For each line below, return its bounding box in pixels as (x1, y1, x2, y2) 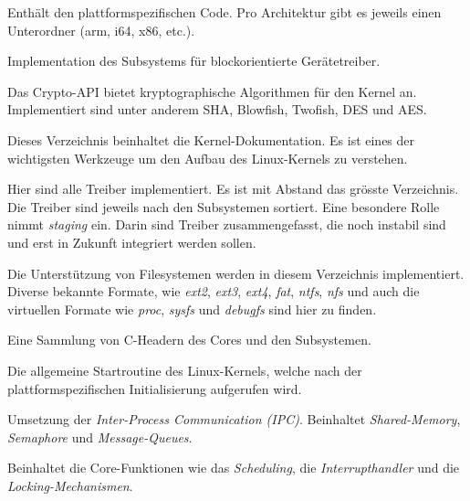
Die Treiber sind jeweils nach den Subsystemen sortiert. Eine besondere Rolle (7, 197, 440, 216)
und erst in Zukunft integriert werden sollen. (7, 232, 256, 251)
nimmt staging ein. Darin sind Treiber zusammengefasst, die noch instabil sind (7, 215, 446, 234)
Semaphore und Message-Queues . (7, 427, 193, 446)
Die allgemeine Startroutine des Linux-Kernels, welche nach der (7, 360, 362, 379)
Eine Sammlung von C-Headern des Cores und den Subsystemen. (7, 330, 371, 349)
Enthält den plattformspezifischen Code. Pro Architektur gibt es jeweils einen (7, 3, 442, 21)
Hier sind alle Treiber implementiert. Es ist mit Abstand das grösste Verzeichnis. (7, 179, 459, 198)
